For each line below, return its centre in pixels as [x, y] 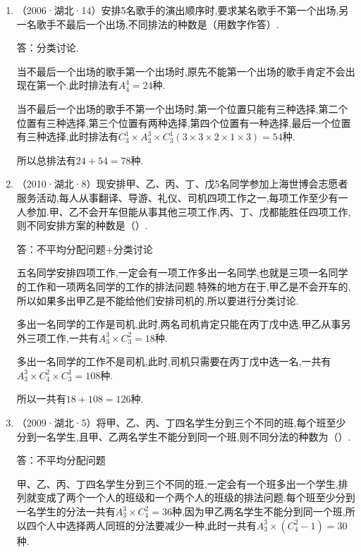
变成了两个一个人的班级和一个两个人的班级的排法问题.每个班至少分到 [196, 497]
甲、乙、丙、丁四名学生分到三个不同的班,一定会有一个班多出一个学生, [177, 483]
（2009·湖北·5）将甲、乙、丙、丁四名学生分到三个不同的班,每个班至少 [181, 423]
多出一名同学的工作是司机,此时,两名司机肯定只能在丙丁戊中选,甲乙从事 [179, 324]
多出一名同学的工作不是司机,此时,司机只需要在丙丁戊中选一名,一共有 [174, 361]
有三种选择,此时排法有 [67, 136]
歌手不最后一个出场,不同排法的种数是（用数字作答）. [158, 24]
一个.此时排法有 [82, 85]
